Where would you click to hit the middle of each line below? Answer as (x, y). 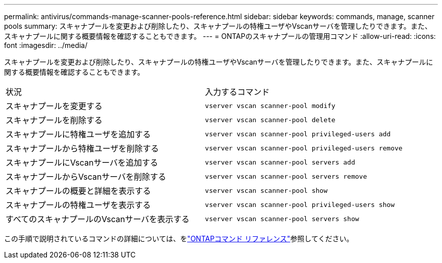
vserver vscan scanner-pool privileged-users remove (304, 148)
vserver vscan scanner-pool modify (270, 106)
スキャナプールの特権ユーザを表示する (78, 205)
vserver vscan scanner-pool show (266, 190)
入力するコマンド (237, 92)
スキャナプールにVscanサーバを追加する (82, 163)
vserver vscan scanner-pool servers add (280, 162)
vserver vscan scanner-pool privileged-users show (300, 204)
